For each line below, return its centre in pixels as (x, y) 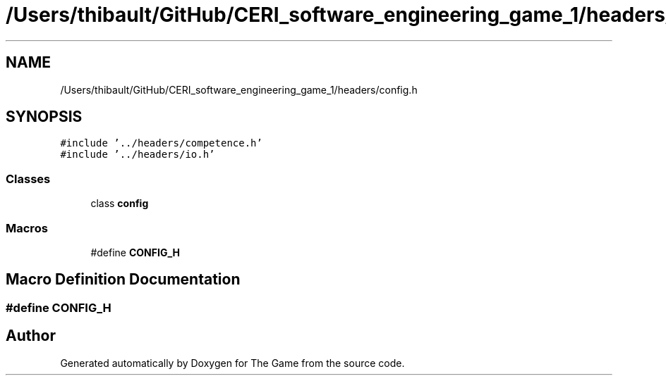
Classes (28, 179)
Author (31, 336)
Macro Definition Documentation (123, 280)
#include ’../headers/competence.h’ (161, 143)
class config (120, 204)
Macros (27, 228)
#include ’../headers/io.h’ (138, 155)
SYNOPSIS (44, 117)
